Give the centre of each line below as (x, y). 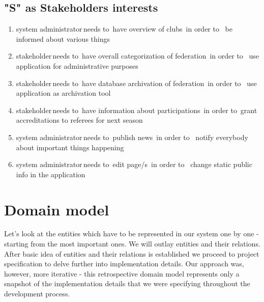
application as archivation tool (63, 93)
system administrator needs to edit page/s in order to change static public (134, 164)
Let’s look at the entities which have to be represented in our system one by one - (131, 234)
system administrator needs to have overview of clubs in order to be (124, 29)
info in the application (51, 174)
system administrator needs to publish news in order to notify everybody (132, 137)
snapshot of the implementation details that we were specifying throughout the (127, 283)
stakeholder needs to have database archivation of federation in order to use (136, 83)
